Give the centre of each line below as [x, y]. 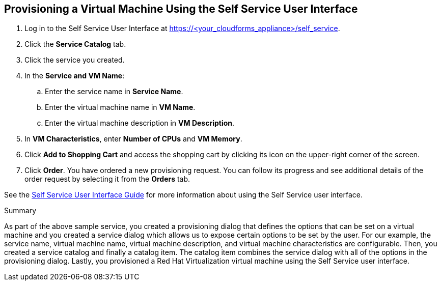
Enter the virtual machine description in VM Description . [140, 123]
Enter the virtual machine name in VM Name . [120, 107]
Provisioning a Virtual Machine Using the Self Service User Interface [181, 9]
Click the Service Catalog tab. [75, 44]
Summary [20, 211]
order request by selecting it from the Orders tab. [107, 179]
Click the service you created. [75, 60]
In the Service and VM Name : [75, 76]
